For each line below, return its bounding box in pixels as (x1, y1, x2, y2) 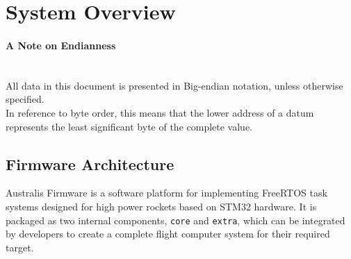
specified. (6, 92, 44, 106)
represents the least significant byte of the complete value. (6, 119, 253, 133)
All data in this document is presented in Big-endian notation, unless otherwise (6, 78, 343, 92)
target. (6, 240, 34, 254)
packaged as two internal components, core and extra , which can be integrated (6, 212, 345, 227)
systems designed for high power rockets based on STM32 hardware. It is (6, 199, 317, 213)
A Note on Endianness (6, 37, 116, 52)
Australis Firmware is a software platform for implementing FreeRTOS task (6, 185, 327, 200)
